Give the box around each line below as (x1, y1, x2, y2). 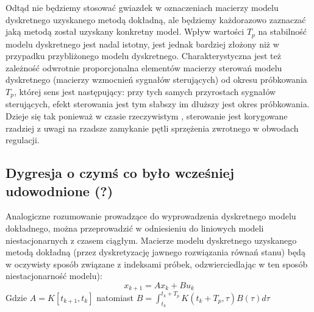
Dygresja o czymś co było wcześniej (5, 163, 235, 182)
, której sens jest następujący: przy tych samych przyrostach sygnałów (13, 85, 276, 98)
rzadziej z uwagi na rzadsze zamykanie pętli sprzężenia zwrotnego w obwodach (5, 121, 299, 134)
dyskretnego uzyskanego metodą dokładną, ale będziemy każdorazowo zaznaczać (5, 13, 306, 26)
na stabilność (258, 25, 307, 38)
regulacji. (5, 133, 40, 146)
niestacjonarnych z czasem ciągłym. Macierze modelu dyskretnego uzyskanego (5, 233, 297, 246)
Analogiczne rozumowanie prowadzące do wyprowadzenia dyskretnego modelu (5, 210, 296, 222)
